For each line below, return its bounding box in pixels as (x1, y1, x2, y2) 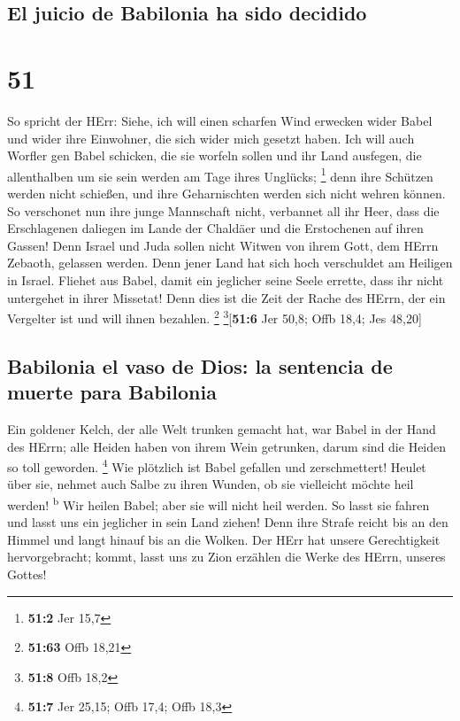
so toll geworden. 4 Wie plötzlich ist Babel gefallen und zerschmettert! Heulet (7, 455, 426, 476)
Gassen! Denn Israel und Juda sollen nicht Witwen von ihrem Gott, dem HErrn (7, 236, 439, 254)
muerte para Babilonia (7, 378, 217, 406)
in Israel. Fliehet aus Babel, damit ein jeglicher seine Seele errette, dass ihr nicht (7, 270, 444, 289)
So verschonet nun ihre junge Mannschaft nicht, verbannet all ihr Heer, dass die (7, 201, 440, 220)
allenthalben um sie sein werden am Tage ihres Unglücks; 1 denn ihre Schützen (7, 164, 433, 185)
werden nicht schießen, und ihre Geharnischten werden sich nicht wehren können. (7, 183, 446, 202)
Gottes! (7, 565, 47, 583)
